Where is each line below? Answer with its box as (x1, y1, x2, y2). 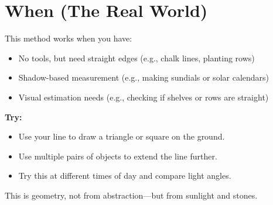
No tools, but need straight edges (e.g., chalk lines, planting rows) (18, 51, 255, 64)
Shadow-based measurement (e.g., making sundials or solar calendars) (18, 71, 269, 84)
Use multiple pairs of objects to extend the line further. (18, 150, 217, 162)
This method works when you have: (5, 32, 132, 44)
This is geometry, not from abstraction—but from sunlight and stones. (5, 189, 258, 201)
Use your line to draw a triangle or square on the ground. (18, 130, 225, 143)
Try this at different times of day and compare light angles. (18, 169, 231, 182)
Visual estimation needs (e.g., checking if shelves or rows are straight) (18, 91, 269, 103)
